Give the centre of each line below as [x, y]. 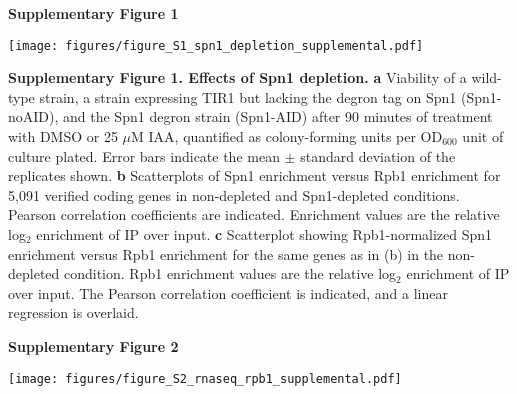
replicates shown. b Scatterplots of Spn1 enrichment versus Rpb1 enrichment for [254, 175]
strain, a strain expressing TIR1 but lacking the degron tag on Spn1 [248, 96]
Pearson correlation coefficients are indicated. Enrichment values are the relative [254, 214]
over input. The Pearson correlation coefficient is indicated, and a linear [228, 292]
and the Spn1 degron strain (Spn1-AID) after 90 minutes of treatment [278, 116]
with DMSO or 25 [63, 136]
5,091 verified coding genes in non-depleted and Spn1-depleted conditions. [234, 194]
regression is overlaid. [73, 312]
